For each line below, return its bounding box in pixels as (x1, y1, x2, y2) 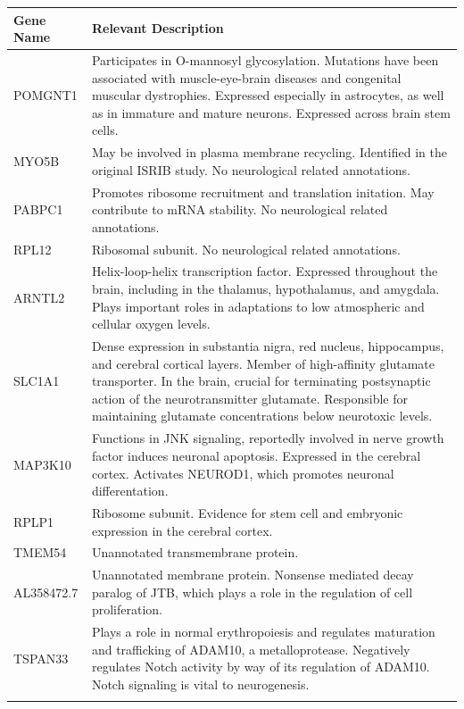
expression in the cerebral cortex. (91, 521, 273, 539)
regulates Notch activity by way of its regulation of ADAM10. (91, 657, 430, 676)
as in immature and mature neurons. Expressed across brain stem (91, 103, 451, 121)
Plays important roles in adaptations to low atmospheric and (91, 296, 425, 315)
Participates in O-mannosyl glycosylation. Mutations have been (91, 50, 439, 69)
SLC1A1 (13, 371, 60, 390)
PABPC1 (13, 200, 63, 219)
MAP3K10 (13, 455, 71, 473)
